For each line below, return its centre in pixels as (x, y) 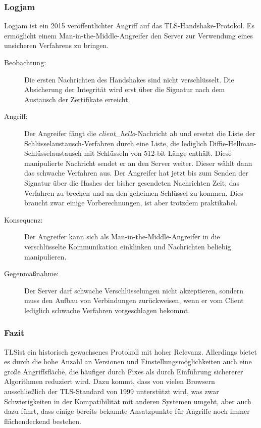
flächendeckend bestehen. (43, 421)
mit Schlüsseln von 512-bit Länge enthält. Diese (158, 153)
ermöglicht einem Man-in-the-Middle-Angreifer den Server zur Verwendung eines (129, 35)
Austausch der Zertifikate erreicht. (77, 99)
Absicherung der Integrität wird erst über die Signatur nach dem (125, 89)
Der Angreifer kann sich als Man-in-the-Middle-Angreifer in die (122, 237)
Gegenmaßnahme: (32, 273)
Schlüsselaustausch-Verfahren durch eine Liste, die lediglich (116, 143)
